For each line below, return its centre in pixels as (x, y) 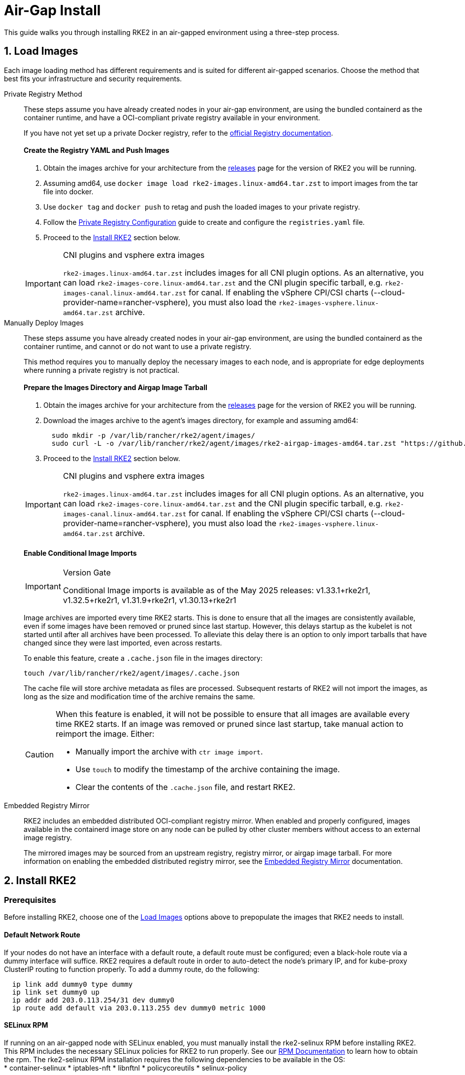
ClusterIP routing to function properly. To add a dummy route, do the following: (132, 969)
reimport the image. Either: (105, 734)
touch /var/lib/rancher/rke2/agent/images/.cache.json (132, 673)
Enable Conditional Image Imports (80, 553)
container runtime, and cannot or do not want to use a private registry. (138, 346)
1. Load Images (41, 51)
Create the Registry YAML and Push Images (97, 150)
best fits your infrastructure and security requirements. (93, 78)
